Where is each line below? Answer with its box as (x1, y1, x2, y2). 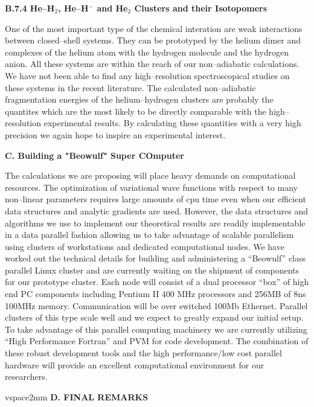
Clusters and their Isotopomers (134, 2, 268, 14)
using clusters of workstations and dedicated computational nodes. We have (5, 240, 284, 252)
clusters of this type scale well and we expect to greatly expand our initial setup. (5, 311, 304, 324)
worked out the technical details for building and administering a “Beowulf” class (5, 252, 306, 264)
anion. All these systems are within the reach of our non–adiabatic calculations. (5, 57, 300, 70)
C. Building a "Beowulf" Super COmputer (5, 149, 184, 161)
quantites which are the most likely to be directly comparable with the (5, 104, 266, 117)
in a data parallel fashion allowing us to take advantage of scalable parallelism (5, 228, 294, 241)
